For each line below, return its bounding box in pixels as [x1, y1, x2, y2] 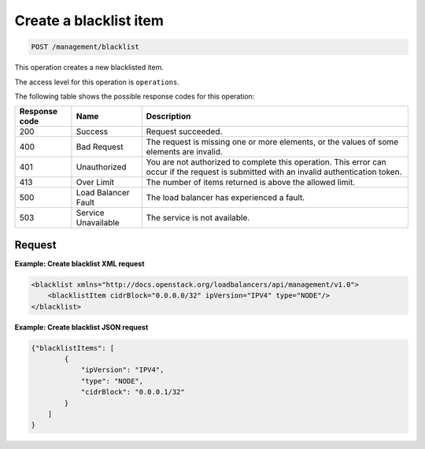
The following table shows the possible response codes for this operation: [14, 91, 255, 101]
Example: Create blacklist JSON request [14, 322, 149, 332]
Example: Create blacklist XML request [14, 258, 145, 268]
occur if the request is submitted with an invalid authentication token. [146, 166, 402, 177]
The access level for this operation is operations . [14, 77, 180, 87]
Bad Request [76, 142, 124, 153]
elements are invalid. [146, 147, 224, 158]
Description [146, 111, 191, 122]
